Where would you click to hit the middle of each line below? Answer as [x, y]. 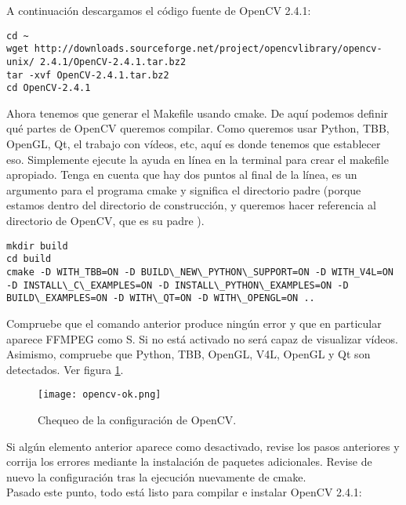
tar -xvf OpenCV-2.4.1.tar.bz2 [88, 75]
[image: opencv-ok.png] [100, 395]
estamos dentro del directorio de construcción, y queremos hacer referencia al [191, 205]
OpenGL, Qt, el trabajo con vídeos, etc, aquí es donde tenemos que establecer [194, 144]
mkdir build [37, 246]
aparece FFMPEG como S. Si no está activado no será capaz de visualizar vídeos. [202, 338]
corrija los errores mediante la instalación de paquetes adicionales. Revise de [189, 461]
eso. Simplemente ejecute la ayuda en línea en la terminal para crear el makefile [198, 159]
